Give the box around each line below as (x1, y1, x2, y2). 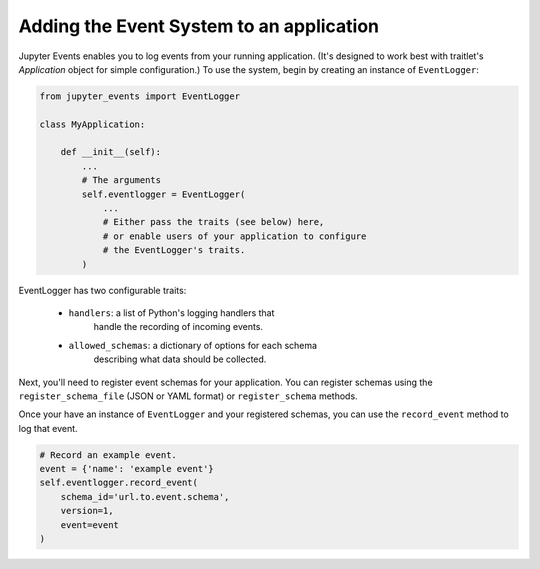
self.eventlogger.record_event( (39, 477, 199, 489)
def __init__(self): (60, 146, 162, 158)
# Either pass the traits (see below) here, (102, 216, 325, 228)
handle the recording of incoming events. (93, 321, 264, 333)
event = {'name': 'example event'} (39, 463, 214, 475)
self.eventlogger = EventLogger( (81, 188, 246, 200)
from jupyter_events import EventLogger (39, 90, 240, 102)
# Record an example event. (39, 449, 177, 460)
